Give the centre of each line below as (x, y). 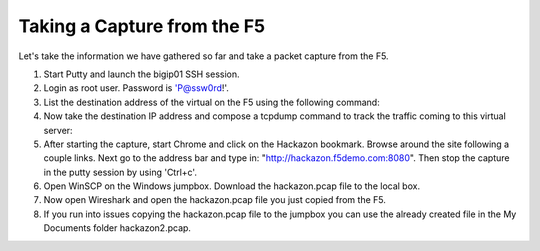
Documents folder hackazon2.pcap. (117, 228)
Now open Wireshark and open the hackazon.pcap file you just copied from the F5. (215, 200)
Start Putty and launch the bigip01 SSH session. (141, 74)
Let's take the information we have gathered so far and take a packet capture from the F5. (203, 56)
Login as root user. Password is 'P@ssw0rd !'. (136, 88)
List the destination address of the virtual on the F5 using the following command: (211, 102)
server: (58, 130)
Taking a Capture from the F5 (141, 26)
